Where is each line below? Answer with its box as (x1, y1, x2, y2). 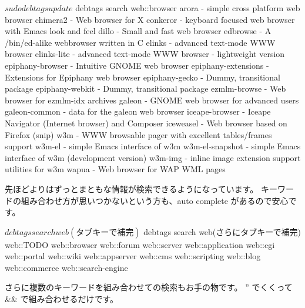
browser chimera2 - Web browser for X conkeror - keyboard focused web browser (5, 13, 295, 25)
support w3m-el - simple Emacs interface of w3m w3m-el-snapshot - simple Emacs (5, 140, 301, 152)
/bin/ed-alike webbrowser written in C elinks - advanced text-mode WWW (5, 36, 276, 48)
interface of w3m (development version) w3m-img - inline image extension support (5, 151, 301, 163)
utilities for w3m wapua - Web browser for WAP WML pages (5, 163, 226, 175)
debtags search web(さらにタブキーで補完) (143, 225, 301, 237)
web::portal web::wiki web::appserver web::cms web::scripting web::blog (5, 250, 261, 262)
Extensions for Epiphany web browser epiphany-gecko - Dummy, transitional (5, 71, 280, 83)
